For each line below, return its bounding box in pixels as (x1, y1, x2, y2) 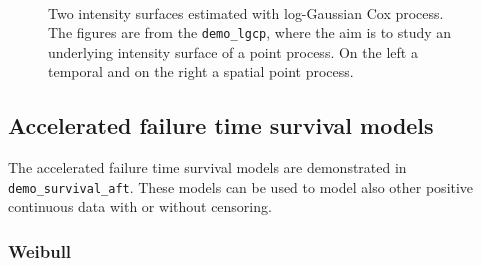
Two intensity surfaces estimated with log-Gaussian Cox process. (48, 2, 444, 23)
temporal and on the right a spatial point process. (48, 61, 354, 82)
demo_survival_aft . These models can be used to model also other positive (8, 176, 474, 197)
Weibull (8, 239, 72, 263)
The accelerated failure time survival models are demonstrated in (8, 157, 407, 178)
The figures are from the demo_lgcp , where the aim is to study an (48, 22, 452, 43)
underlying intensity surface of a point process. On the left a (48, 41, 418, 62)
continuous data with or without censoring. (8, 196, 272, 217)
